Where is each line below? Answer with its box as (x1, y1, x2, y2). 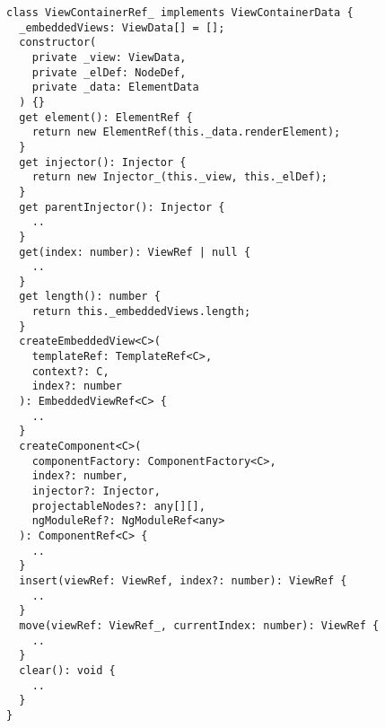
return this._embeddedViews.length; (31, 305, 251, 319)
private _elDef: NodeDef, (31, 66, 187, 79)
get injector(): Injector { (19, 155, 187, 169)
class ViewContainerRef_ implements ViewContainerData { (6, 6, 354, 19)
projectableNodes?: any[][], (31, 499, 206, 513)
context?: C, (31, 364, 109, 378)
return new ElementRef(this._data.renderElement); (31, 126, 341, 139)
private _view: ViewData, (31, 50, 187, 64)
